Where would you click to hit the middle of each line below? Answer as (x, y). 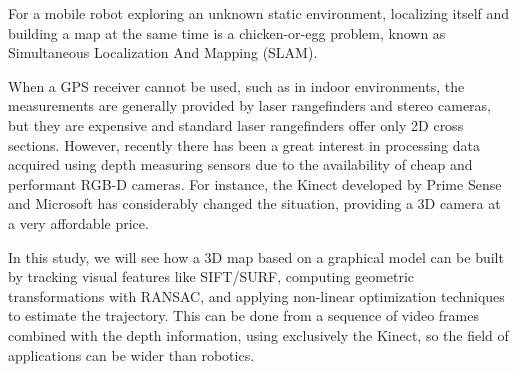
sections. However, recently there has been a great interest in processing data (244, 144)
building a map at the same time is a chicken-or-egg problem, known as (227, 32)
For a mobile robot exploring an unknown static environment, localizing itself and (259, 13)
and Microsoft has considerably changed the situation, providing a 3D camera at (254, 203)
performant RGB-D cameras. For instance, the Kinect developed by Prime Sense (255, 183)
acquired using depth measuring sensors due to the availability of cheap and (240, 164)
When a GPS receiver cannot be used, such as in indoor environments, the (236, 85)
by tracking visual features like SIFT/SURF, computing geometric (211, 276)
